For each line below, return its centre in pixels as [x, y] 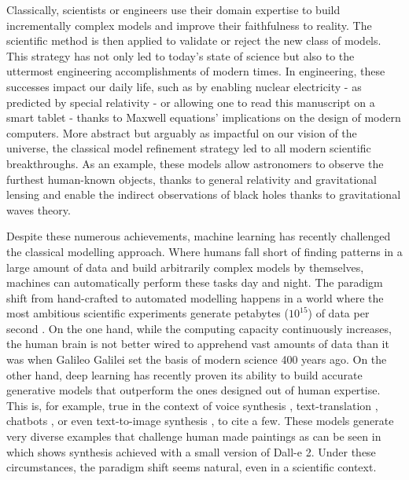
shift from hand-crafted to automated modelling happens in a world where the [195, 297]
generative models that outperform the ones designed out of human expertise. [193, 390]
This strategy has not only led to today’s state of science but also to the [181, 55]
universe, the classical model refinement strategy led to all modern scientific [189, 148]
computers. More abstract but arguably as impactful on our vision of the [182, 132]
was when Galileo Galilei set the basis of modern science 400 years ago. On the [197, 359]
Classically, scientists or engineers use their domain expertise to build [173, 9]
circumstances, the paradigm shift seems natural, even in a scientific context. [192, 467]
